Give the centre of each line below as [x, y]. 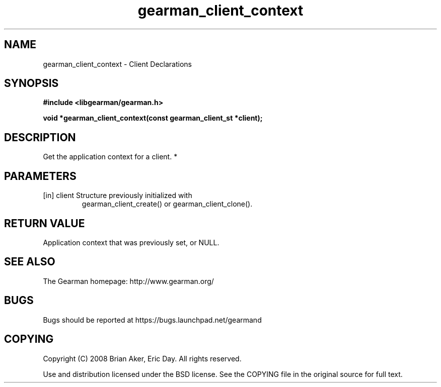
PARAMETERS [40, 176]
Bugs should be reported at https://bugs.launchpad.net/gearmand [152, 320]
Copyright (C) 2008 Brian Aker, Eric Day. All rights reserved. [142, 358]
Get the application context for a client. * [110, 157]
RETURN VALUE [45, 223]
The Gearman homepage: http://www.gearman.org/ [128, 281]
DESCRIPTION [40, 137]
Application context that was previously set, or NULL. [131, 242]
